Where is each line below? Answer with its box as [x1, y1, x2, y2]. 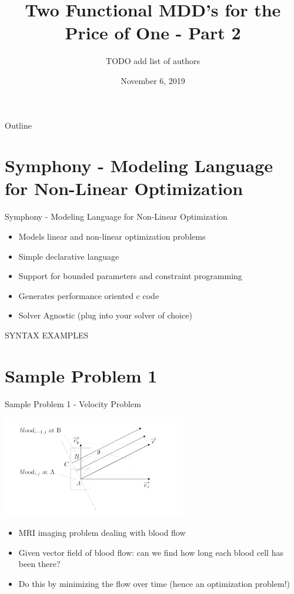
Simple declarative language [18, 250, 119, 262]
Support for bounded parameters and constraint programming [18, 270, 242, 282]
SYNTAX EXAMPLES [5, 328, 89, 341]
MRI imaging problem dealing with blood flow [18, 526, 186, 539]
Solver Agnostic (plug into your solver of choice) [18, 309, 192, 321]
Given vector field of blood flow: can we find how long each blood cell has [18, 546, 283, 558]
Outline [5, 119, 32, 131]
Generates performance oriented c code [18, 289, 159, 301]
